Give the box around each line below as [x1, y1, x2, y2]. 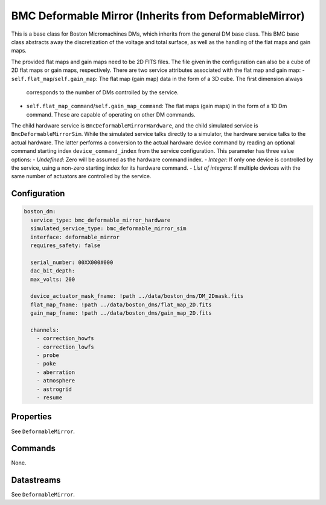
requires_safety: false [30, 242, 101, 249]
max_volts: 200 [30, 275, 75, 283]
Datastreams [11, 475, 61, 486]
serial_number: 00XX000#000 [30, 259, 113, 266]
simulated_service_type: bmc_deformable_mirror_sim [30, 225, 187, 232]
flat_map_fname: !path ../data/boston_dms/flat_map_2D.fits [30, 301, 212, 308]
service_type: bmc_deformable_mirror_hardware [30, 216, 171, 224]
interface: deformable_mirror [30, 233, 120, 240]
